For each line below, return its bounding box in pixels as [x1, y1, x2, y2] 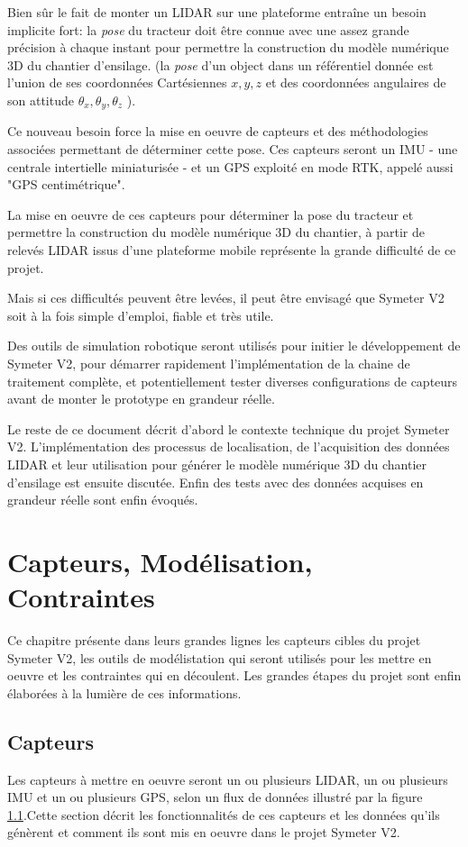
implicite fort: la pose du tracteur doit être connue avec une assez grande [7, 20, 409, 39]
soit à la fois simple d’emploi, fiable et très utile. [7, 305, 274, 324]
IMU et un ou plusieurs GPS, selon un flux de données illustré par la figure [7, 788, 423, 806]
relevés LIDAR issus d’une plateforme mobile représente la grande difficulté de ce [7, 240, 456, 259]
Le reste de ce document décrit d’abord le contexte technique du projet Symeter [7, 419, 450, 438]
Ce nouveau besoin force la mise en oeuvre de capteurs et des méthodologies [7, 122, 428, 141]
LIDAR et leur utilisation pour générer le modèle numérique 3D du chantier [7, 454, 427, 473]
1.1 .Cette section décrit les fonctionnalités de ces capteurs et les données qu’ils [7, 805, 440, 824]
